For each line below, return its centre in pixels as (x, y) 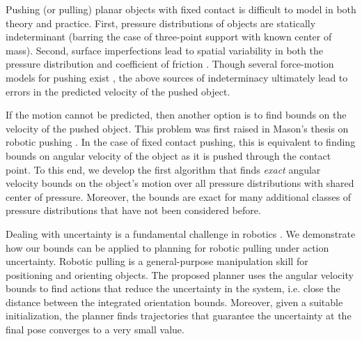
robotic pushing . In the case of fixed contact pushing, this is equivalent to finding (181, 142)
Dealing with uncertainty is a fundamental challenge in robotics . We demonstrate (181, 233)
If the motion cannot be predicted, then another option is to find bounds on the (176, 115)
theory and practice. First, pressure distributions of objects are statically (161, 23)
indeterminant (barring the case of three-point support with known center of (169, 37)
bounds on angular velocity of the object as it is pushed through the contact (168, 155)
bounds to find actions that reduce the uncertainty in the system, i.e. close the (173, 288)
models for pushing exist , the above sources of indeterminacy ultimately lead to (177, 77)
